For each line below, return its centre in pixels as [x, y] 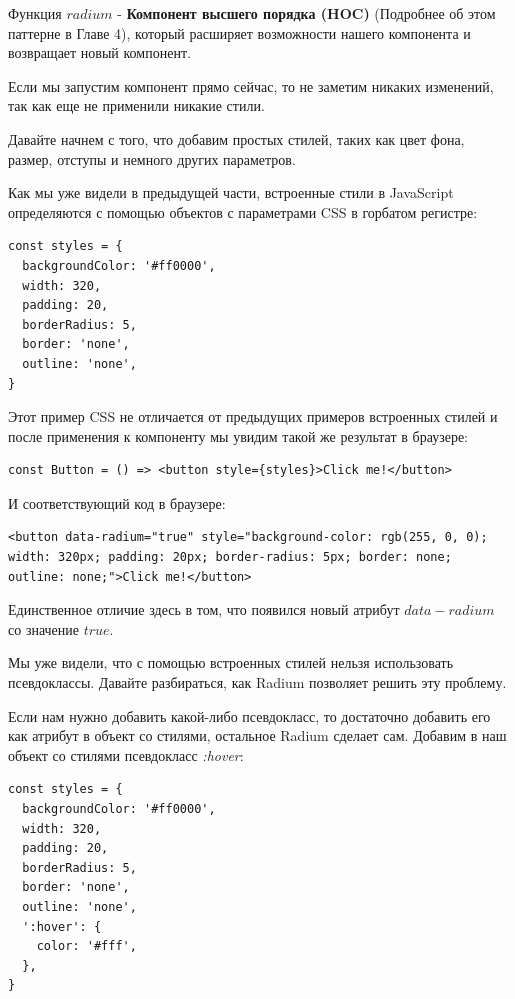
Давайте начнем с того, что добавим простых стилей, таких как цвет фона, [236, 138]
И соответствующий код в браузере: [117, 502]
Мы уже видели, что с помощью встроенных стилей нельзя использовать [231, 662]
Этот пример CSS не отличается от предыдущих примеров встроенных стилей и [253, 416]
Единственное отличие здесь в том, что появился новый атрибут [204, 609]
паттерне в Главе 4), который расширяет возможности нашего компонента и [239, 32]
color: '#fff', [86, 946]
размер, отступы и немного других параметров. [152, 158]
